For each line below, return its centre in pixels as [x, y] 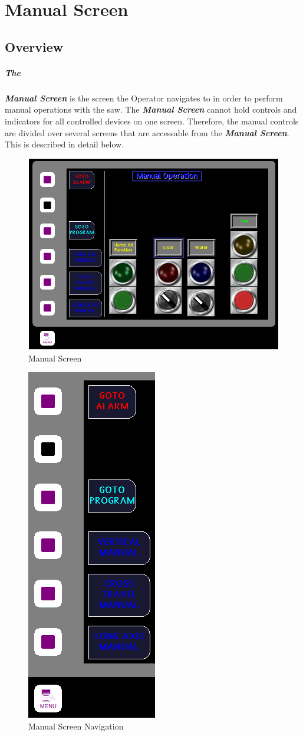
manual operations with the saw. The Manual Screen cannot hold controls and [151, 109]
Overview [34, 46]
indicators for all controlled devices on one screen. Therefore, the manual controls [152, 121]
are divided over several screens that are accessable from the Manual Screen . [147, 132]
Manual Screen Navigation [76, 726]
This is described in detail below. [65, 144]
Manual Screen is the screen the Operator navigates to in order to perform [144, 98]
